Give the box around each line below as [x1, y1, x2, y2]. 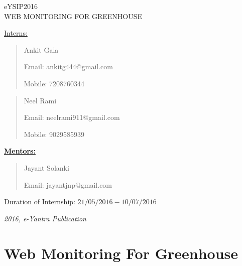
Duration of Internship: [4, 196, 75, 207]
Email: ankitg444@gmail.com [24, 61, 113, 72]
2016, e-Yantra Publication [4, 213, 86, 223]
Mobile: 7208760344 [24, 78, 84, 88]
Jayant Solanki [24, 162, 69, 173]
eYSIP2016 [4, 1, 38, 11]
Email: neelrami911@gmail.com [24, 112, 120, 122]
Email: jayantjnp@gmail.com [24, 179, 112, 190]
